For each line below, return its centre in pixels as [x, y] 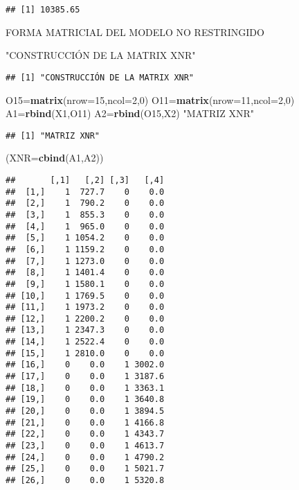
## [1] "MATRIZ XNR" [53, 135]
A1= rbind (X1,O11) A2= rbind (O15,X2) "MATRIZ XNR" [130, 113]
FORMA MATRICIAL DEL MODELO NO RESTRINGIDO [135, 32]
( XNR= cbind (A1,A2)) [55, 158]
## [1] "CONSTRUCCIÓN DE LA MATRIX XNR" [100, 77]
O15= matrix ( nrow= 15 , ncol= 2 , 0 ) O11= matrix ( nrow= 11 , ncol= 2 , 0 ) [150, 99]
